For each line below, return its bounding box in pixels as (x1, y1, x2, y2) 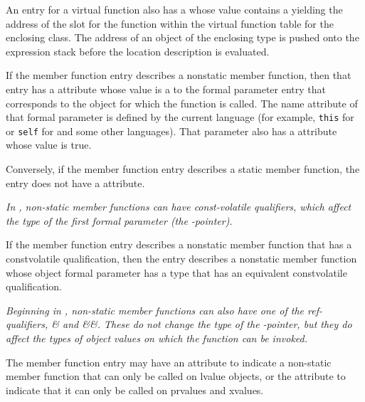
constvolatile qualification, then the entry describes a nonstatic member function (6, 251, 357, 266)
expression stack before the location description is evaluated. (6, 43, 270, 58)
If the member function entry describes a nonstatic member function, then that (6, 68, 351, 83)
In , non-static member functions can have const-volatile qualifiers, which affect (6, 199, 351, 214)
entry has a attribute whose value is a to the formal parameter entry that (6, 81, 327, 96)
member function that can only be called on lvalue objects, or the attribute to (6, 369, 346, 384)
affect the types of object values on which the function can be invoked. (6, 331, 308, 345)
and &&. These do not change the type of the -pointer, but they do (62, 317, 352, 332)
